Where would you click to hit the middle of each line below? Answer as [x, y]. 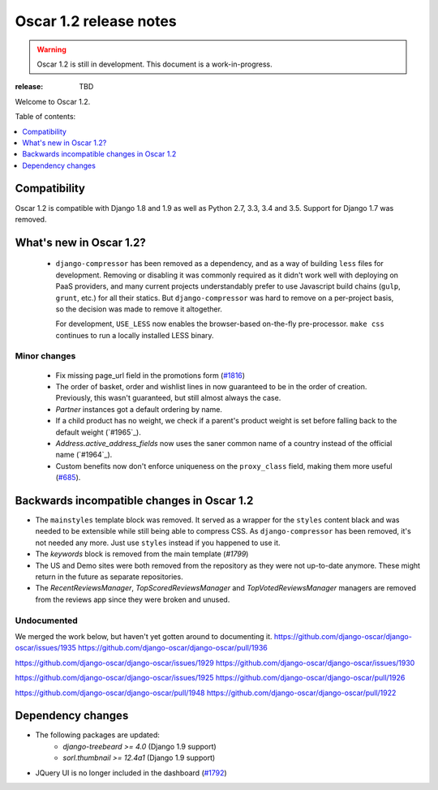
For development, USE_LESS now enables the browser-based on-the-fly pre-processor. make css [220, 324]
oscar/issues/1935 [45, 648]
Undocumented [47, 620]
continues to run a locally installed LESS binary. [135, 335]
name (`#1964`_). [84, 455]
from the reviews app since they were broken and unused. [133, 599]
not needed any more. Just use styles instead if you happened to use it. [158, 543]
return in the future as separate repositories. [109, 577]
